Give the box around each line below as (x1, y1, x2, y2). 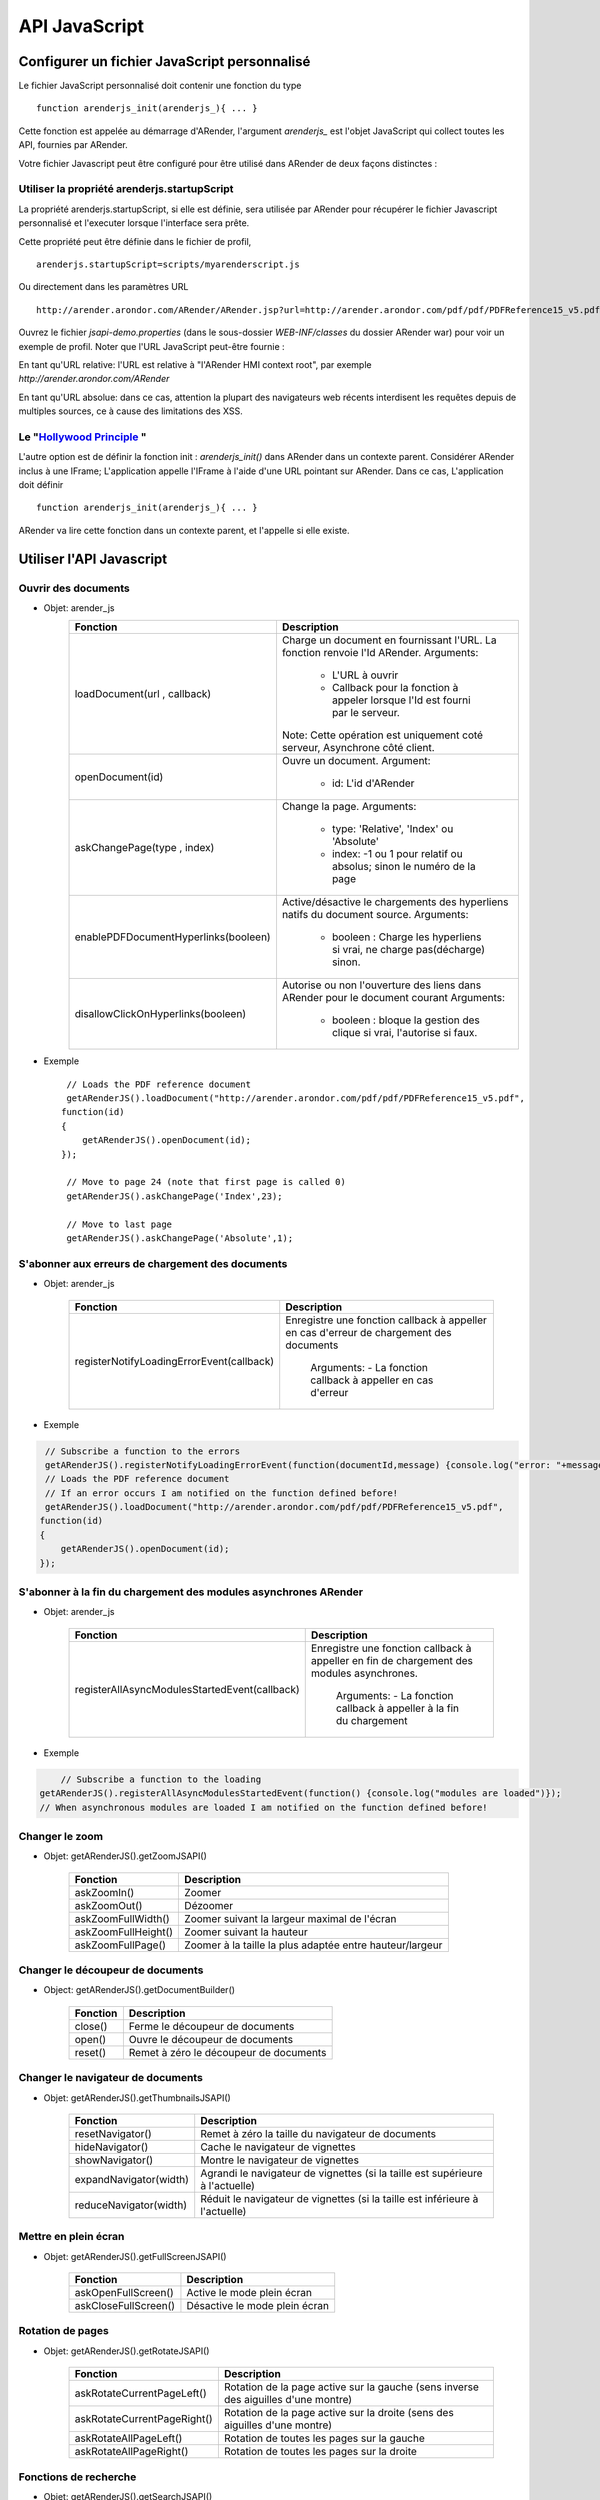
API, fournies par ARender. (18, 139, 129, 151)
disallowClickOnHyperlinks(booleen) (74, 1007, 247, 1021)
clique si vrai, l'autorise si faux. (331, 1026, 478, 1040)
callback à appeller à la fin (335, 1701, 460, 1715)
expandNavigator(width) (74, 2172, 190, 2186)
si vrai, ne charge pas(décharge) (331, 943, 485, 957)
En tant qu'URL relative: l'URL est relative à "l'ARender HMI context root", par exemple (18, 358, 372, 370)
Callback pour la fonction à (331, 681, 459, 695)
